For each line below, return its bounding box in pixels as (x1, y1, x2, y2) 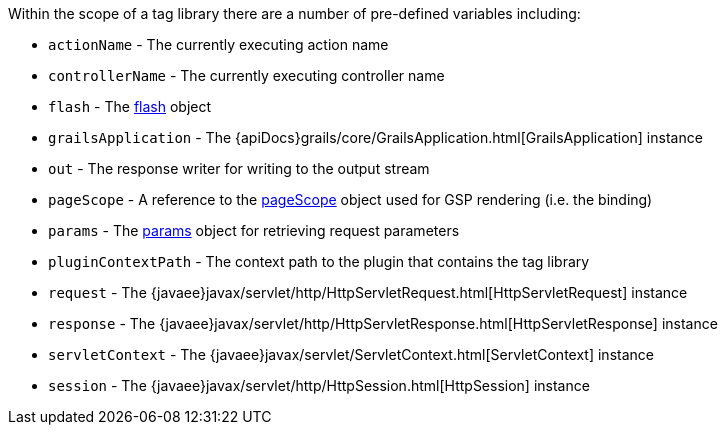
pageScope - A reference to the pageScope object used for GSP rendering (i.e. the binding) (48, 191, 653, 208)
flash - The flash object (48, 98, 212, 115)
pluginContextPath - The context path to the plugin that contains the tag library (48, 253, 590, 270)
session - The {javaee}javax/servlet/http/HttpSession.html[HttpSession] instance (48, 377, 590, 394)
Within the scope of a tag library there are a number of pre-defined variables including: (8, 5, 581, 22)
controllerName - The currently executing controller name (48, 67, 445, 84)
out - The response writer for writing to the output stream (48, 160, 430, 177)
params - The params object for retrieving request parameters (48, 222, 460, 239)
